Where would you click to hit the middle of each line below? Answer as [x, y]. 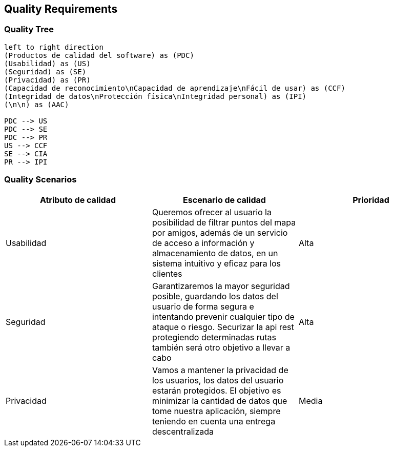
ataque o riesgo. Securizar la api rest [223, 327]
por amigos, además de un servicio [220, 232]
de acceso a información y [203, 243]
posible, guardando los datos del [215, 296]
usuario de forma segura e [203, 306]
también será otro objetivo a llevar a [221, 347]
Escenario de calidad [224, 200]
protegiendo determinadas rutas [214, 337]
